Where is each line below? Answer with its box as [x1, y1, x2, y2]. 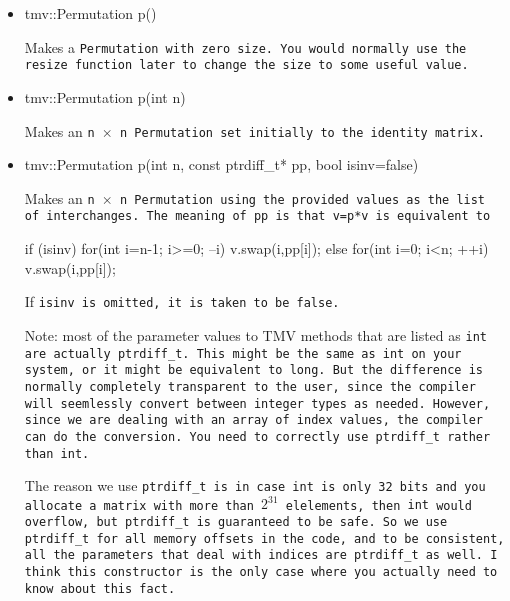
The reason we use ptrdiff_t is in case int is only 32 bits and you [24, 475, 486, 496]
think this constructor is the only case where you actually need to [24, 564, 498, 579]
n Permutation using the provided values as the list [119, 192, 486, 207]
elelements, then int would [285, 498, 472, 513]
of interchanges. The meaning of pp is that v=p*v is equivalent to [24, 209, 491, 224]
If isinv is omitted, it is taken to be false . [24, 291, 340, 312]
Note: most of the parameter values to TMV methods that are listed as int [24, 324, 487, 345]
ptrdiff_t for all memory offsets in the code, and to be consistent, [24, 531, 505, 546]
